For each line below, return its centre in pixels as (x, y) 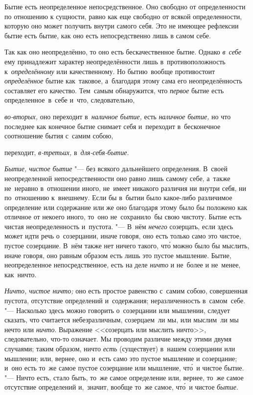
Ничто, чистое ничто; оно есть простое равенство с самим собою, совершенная (126, 291)
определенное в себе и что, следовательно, (70, 100)
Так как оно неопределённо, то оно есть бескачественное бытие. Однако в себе (123, 52)
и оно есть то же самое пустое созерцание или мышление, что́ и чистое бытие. (124, 368)
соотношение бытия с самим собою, (59, 136)
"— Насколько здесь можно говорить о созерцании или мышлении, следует (117, 310)
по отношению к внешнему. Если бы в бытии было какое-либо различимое (118, 197)
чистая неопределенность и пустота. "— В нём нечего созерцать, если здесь (119, 226)
